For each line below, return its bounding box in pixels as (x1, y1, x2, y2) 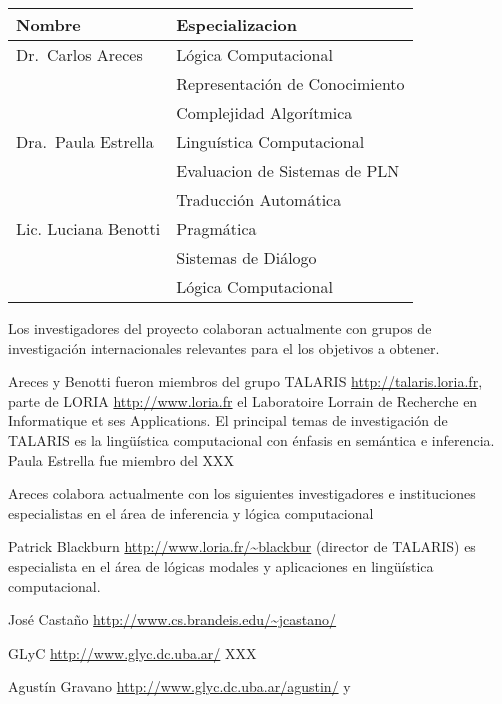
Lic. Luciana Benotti (16, 217, 161, 240)
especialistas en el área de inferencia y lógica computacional (8, 502, 374, 523)
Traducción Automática (176, 188, 342, 211)
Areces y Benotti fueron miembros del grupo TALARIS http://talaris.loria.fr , (8, 371, 483, 392)
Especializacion (176, 13, 298, 36)
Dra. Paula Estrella (16, 130, 154, 153)
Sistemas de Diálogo (176, 246, 317, 269)
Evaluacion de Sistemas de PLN (176, 159, 400, 182)
